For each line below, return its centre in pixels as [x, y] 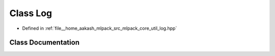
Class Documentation [45, 43]
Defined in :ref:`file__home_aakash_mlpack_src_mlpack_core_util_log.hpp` [100, 28]
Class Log [31, 13]
